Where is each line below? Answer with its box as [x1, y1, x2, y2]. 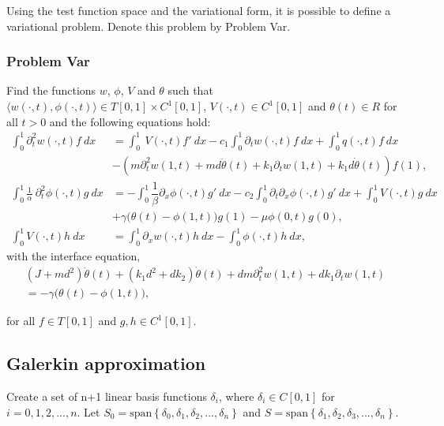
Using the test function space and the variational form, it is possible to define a [6, 2, 391, 18]
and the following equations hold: [49, 113, 211, 129]
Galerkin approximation [6, 351, 206, 376]
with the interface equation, [6, 248, 141, 263]
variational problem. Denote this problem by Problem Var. [6, 17, 291, 34]
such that [167, 82, 213, 99]
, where [218, 387, 254, 404]
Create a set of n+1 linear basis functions [6, 387, 207, 404]
